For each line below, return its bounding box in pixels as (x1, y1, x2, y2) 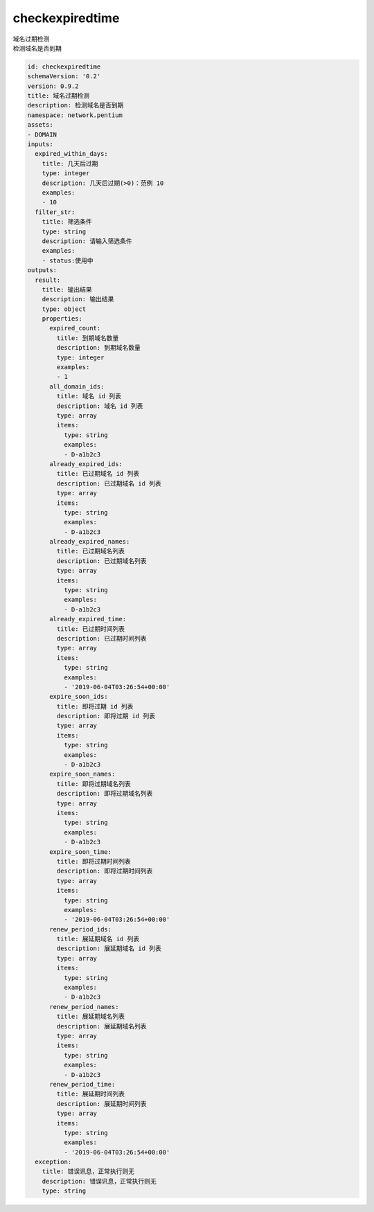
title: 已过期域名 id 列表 (56, 470, 140, 478)
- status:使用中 (42, 256, 93, 265)
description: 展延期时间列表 (56, 1100, 147, 1107)
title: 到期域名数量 (56, 334, 119, 342)
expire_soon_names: (49, 770, 116, 778)
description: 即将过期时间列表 (56, 867, 153, 875)
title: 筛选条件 (42, 218, 93, 226)
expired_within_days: (35, 150, 109, 158)
